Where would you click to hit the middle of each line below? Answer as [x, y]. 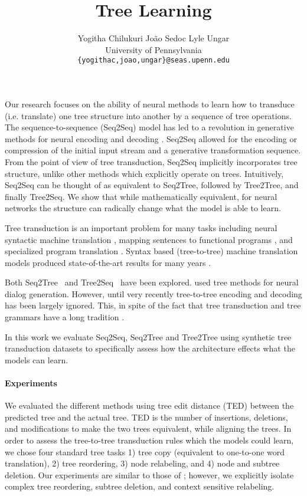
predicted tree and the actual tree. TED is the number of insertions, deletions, [146, 417]
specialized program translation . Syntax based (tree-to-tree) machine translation [151, 251]
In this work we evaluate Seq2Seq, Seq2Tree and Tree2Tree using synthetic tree [148, 336]
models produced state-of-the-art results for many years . [108, 262]
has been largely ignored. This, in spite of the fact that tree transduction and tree [153, 305]
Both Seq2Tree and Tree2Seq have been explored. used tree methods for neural [152, 282]
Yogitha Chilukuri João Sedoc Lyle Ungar [153, 38]
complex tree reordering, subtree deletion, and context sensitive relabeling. [140, 486]
